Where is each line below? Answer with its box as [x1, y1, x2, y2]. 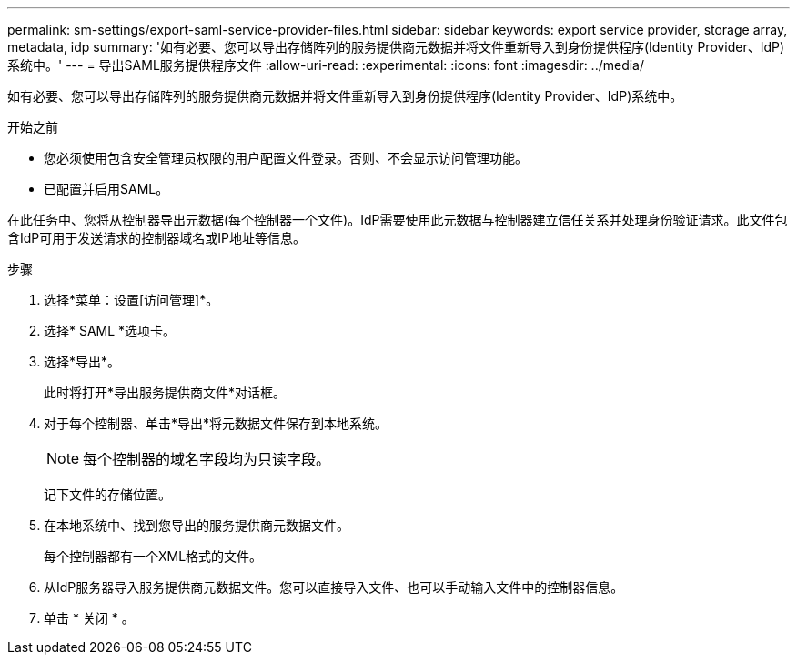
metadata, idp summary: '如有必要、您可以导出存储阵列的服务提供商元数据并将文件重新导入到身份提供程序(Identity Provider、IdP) [7, 39, 785, 55]
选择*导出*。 [44, 354, 121, 369]
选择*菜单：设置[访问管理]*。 [44, 292, 219, 307]
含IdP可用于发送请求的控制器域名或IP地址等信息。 [7, 230, 306, 246]
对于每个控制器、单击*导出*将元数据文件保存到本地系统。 [44, 416, 388, 431]
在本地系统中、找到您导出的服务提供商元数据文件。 [44, 517, 349, 533]
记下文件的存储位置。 [44, 486, 171, 502]
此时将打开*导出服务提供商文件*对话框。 [44, 385, 287, 400]
